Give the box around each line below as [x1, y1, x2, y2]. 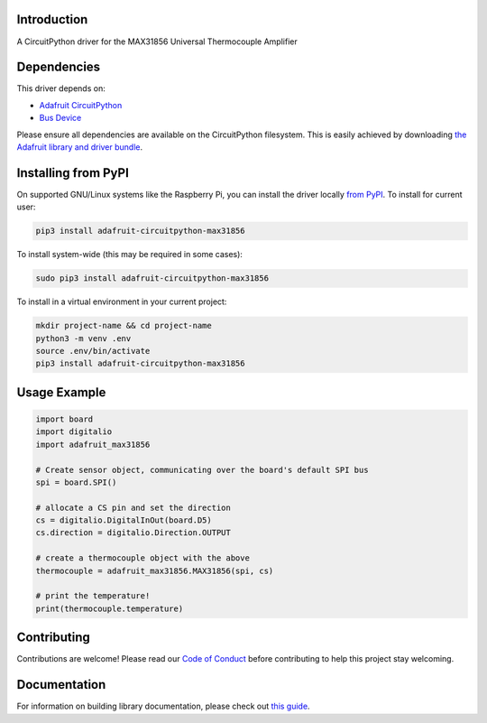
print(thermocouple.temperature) [35, 603, 184, 614]
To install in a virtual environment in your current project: [16, 296, 227, 307]
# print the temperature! [35, 591, 151, 601]
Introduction [16, 12, 88, 27]
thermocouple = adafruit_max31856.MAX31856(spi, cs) [35, 565, 274, 576]
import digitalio [35, 427, 113, 437]
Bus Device [39, 113, 82, 124]
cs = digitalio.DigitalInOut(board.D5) [35, 515, 212, 525]
